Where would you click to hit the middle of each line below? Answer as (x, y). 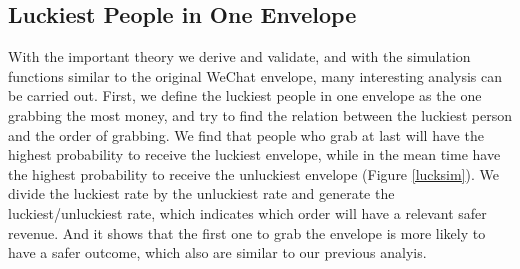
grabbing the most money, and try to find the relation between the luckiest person (260, 114)
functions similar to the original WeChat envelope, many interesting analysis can (255, 75)
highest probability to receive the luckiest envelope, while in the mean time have (254, 154)
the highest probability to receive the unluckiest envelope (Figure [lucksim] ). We (253, 173)
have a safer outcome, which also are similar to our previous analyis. (217, 252)
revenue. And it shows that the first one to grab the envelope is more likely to (247, 232)
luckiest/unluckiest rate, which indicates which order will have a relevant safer (247, 212)
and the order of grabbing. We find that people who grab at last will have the (246, 134)
